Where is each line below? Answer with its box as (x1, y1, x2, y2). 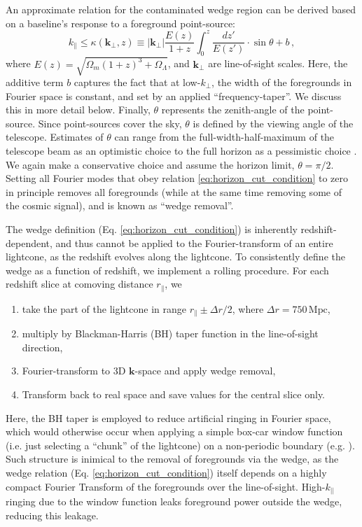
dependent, (6, 235, 53, 250)
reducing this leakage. (6, 507, 99, 522)
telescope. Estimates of (6, 129, 104, 144)
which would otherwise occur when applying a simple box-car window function (6, 424, 343, 439)
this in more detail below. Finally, (6, 102, 151, 117)
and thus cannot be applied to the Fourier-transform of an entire (55, 235, 333, 250)
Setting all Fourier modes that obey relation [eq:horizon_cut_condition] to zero (6, 171, 348, 185)
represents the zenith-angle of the (161, 102, 305, 117)
